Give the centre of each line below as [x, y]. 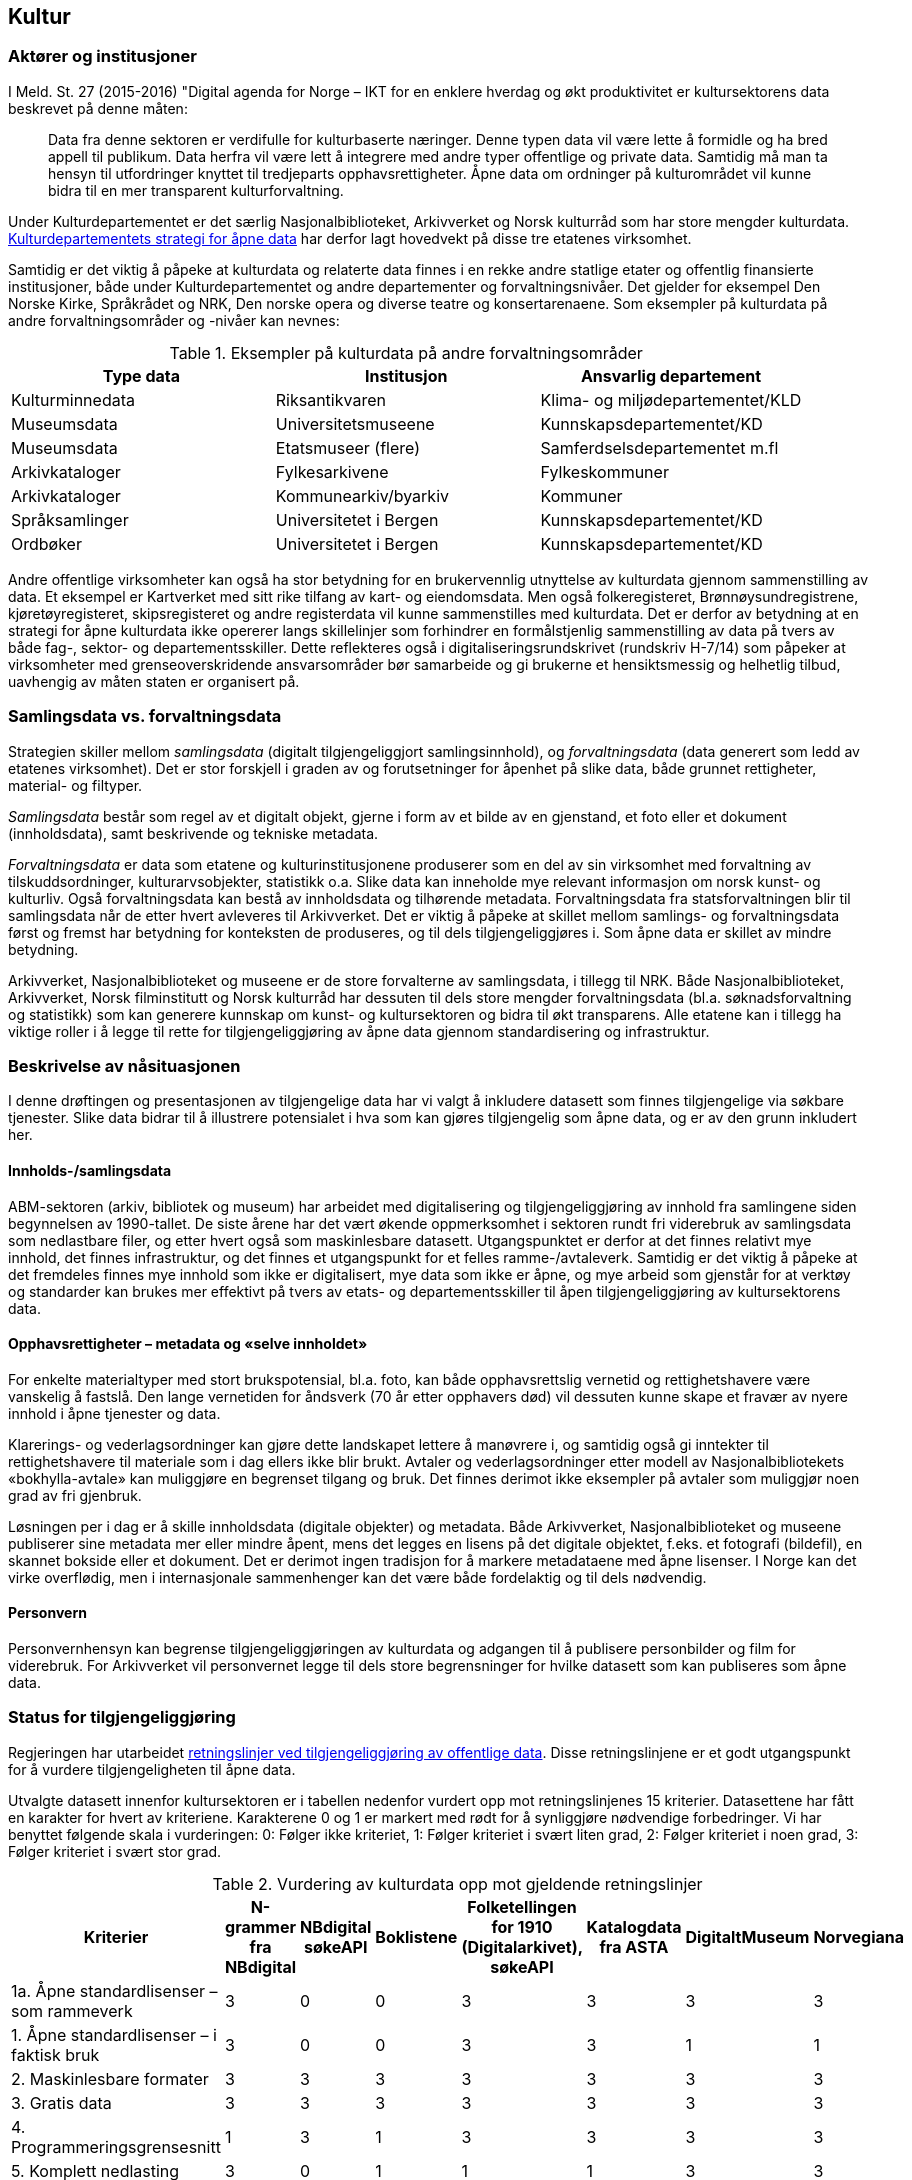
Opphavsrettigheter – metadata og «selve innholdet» [188, 1344]
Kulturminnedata [73, 399]
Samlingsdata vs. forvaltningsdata [145, 716]
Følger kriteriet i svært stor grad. [115, 1851]
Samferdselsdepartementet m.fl [659, 447]
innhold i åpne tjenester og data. [114, 1413]
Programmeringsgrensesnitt [116, 2146]
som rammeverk [72, 2010]
